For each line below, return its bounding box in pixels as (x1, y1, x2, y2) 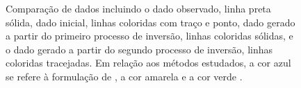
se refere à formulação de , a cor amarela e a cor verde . (6, 69, 243, 83)
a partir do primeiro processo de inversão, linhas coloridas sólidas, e (6, 28, 293, 43)
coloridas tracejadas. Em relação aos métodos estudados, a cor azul (6, 55, 291, 70)
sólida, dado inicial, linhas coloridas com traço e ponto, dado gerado (6, 15, 295, 29)
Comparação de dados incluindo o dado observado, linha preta (6, 1, 271, 15)
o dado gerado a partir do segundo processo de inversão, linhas (6, 42, 273, 56)
